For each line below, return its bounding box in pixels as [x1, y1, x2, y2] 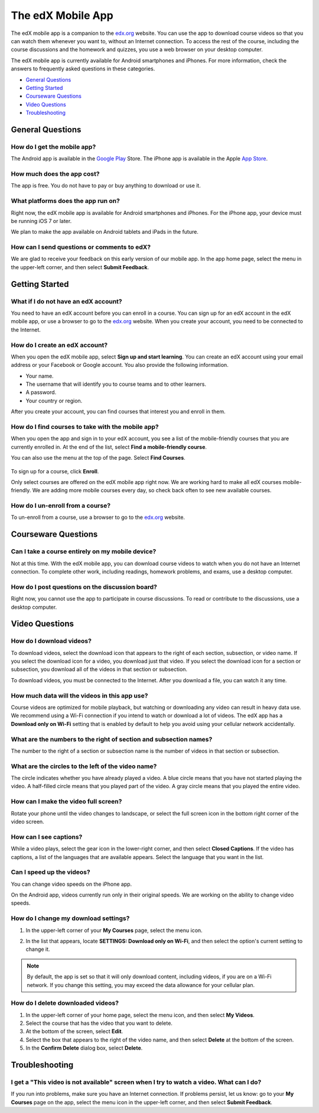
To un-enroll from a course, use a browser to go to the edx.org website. [11, 514, 185, 521]
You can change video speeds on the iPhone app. [11, 880, 132, 888]
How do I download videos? [11, 637, 92, 645]
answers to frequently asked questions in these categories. [11, 65, 155, 72]
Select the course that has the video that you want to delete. [25, 1020, 172, 1027]
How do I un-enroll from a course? [11, 502, 111, 510]
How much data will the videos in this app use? [11, 691, 148, 699]
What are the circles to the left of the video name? [11, 762, 157, 770]
